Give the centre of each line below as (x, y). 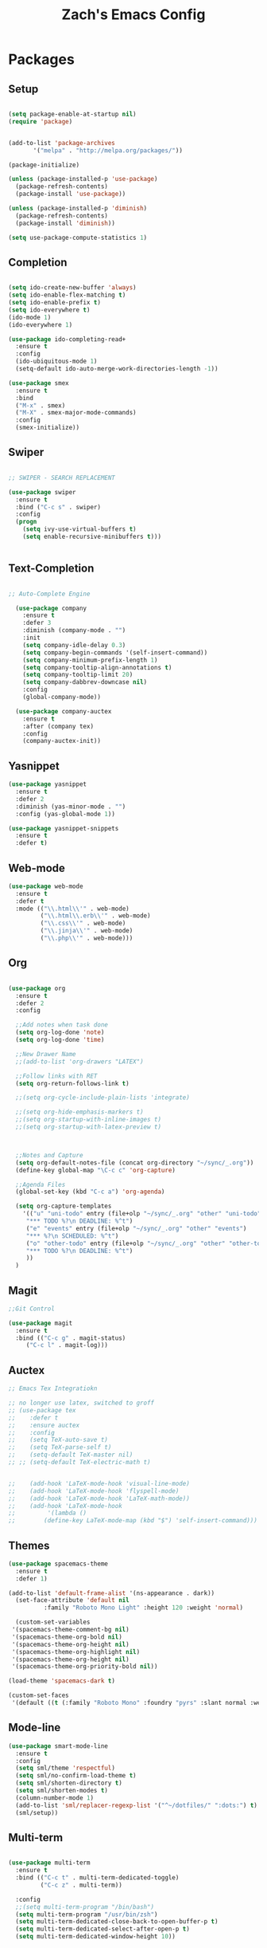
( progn (26, 522)
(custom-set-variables (53, 1622)
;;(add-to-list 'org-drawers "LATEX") (80, 1062)
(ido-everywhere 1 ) (41, 324)
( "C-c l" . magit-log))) (67, 1345)
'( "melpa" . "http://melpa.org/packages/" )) (108, 150)
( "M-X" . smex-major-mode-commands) (76, 413)
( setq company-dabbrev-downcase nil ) (85, 682)
